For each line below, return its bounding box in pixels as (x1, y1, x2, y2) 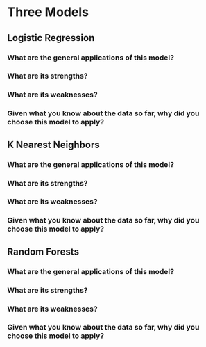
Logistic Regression (7, 32, 95, 44)
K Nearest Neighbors (7, 138, 100, 150)
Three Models (7, 4, 89, 20)
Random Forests (7, 245, 80, 257)
